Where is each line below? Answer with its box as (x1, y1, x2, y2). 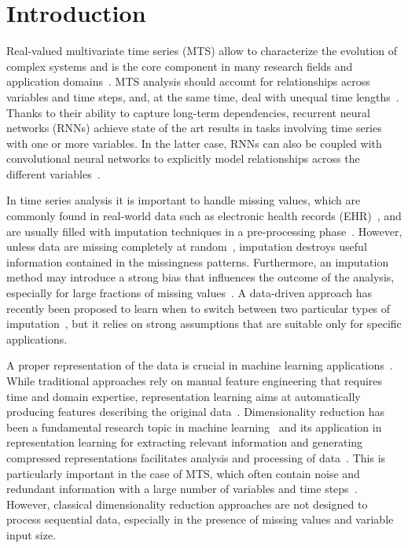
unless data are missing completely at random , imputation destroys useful (6, 238, 367, 255)
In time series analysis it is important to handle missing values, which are (6, 192, 361, 208)
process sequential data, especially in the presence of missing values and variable (6, 511, 394, 528)
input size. (6, 526, 57, 542)
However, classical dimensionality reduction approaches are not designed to (6, 495, 368, 512)
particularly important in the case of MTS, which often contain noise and (6, 465, 360, 481)
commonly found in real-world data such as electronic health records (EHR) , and (6, 208, 402, 224)
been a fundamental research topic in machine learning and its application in (6, 418, 382, 435)
